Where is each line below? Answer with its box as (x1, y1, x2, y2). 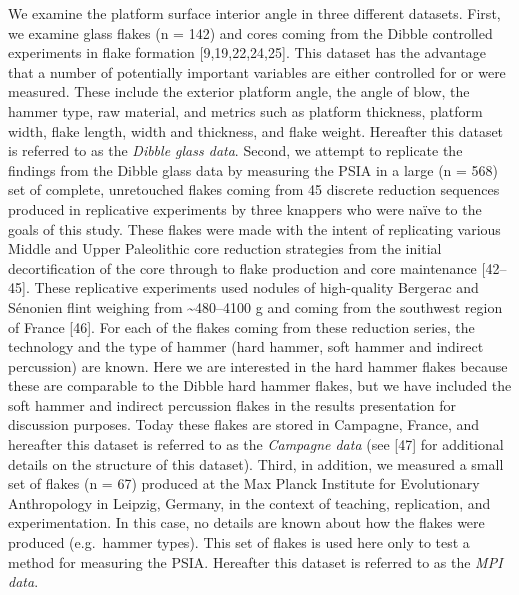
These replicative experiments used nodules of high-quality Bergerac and (34, 277, 479, 298)
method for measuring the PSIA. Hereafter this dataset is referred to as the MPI (8, 551, 503, 572)
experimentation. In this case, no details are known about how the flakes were (8, 512, 485, 533)
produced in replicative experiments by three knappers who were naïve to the (8, 198, 482, 219)
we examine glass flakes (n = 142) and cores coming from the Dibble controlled (8, 22, 493, 43)
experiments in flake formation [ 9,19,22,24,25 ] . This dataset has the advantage (8, 42, 486, 63)
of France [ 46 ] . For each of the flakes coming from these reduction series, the (8, 316, 475, 337)
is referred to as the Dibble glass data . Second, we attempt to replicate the (8, 140, 463, 161)
